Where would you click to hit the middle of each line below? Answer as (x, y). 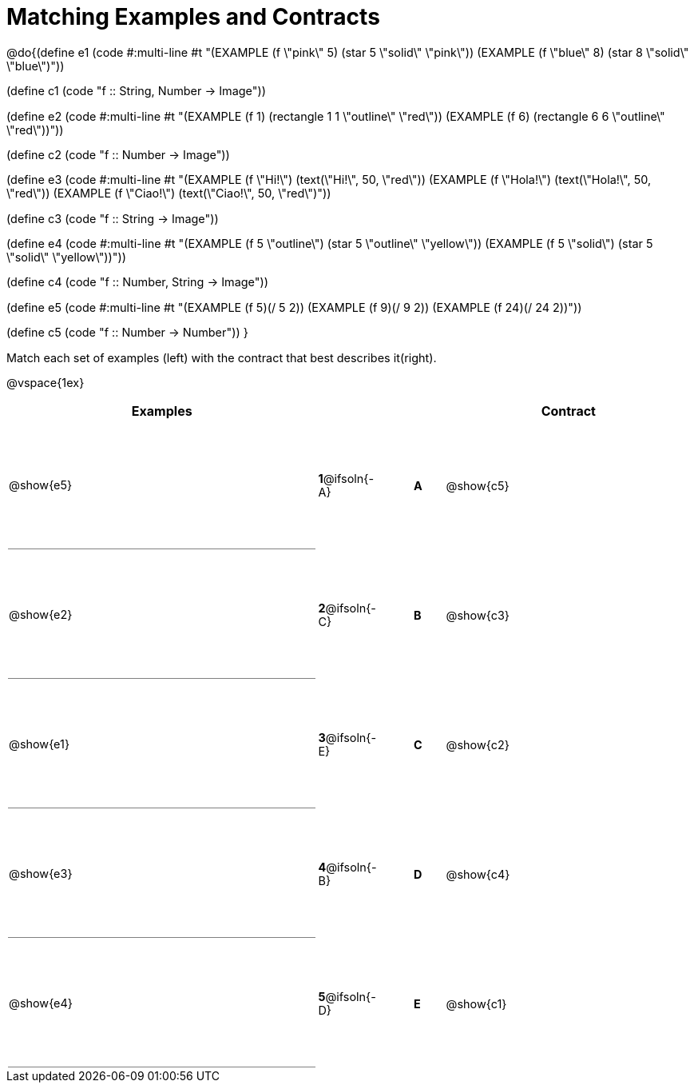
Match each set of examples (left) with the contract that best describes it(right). (222, 357)
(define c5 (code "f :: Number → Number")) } (127, 333)
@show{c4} (478, 874)
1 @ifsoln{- (346, 479)
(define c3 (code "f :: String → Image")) (113, 218)
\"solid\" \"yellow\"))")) (67, 257)
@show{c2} (478, 744)
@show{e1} (40, 744)
